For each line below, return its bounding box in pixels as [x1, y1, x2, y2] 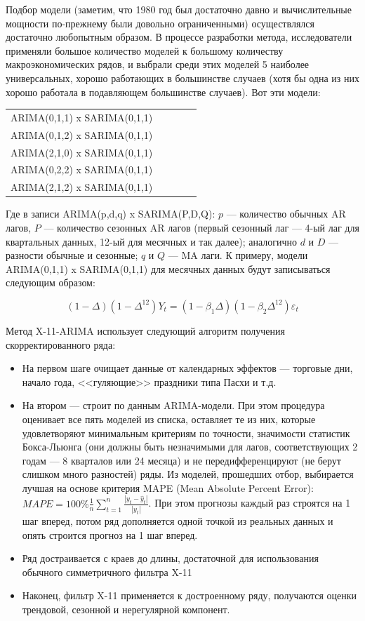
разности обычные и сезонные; [6, 248, 138, 262]
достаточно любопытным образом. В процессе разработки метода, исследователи [6, 29, 352, 44]
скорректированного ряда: [6, 337, 116, 352]
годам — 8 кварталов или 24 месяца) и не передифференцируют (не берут [22, 453, 341, 467]
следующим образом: [6, 275, 95, 290]
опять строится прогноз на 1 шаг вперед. [22, 527, 198, 542]
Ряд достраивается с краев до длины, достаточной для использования [22, 551, 319, 566]
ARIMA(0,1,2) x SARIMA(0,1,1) [11, 127, 153, 142]
